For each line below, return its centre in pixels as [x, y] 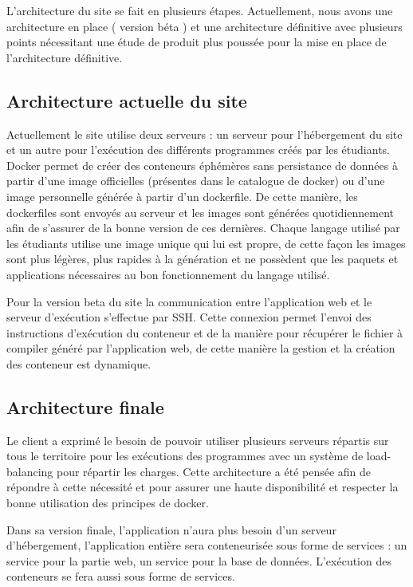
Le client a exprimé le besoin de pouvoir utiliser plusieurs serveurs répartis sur [198, 440]
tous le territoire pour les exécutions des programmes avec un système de [185, 456]
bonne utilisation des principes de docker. [108, 503]
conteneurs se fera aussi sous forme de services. [121, 576]
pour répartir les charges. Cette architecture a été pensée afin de [214, 471]
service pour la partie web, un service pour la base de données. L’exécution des [199, 560]
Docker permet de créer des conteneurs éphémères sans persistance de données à [202, 165]
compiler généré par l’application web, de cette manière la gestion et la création [201, 348]
